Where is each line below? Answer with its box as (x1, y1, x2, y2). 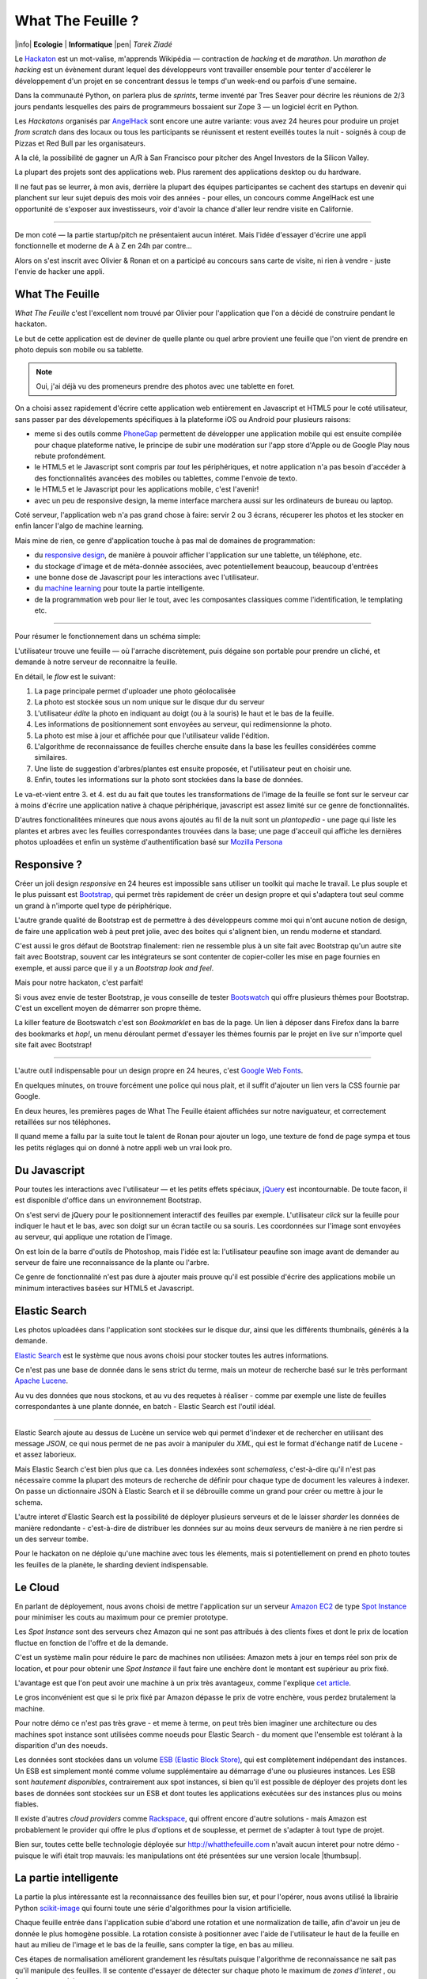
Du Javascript (14, 1164, 85, 1177)
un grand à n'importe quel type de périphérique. (14, 901, 172, 910)
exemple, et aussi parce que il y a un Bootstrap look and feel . (14, 963, 214, 973)
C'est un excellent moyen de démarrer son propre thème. (14, 1003, 202, 1012)
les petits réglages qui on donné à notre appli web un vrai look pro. (14, 1142, 232, 1152)
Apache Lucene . (14, 1376, 69, 1385)
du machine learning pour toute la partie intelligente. (34, 583, 205, 593)
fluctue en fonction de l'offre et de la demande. (14, 1638, 169, 1647)
